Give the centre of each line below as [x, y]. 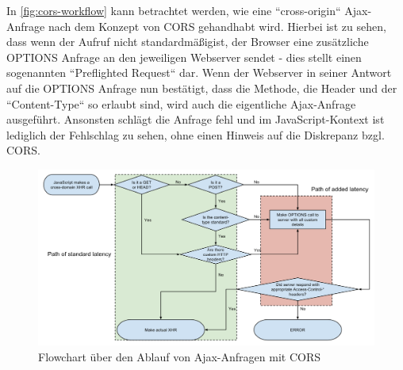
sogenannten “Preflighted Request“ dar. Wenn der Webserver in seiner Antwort [199, 72]
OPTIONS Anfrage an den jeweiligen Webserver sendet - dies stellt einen [184, 57]
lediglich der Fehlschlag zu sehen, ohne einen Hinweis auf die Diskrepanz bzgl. [196, 134]
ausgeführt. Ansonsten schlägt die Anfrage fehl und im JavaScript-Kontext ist [196, 119]
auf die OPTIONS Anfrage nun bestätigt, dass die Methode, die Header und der [202, 88]
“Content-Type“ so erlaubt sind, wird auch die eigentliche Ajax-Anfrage [181, 103]
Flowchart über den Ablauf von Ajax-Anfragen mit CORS [179, 356]
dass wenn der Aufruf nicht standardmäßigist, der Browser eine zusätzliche [188, 42]
